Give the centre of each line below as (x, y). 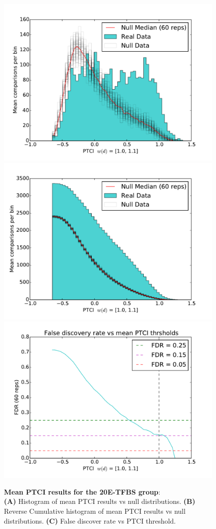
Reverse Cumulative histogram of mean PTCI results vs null (95, 511)
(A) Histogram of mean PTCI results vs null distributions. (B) (100, 501)
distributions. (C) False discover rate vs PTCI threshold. (90, 520)
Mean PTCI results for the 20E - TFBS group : (82, 491)
